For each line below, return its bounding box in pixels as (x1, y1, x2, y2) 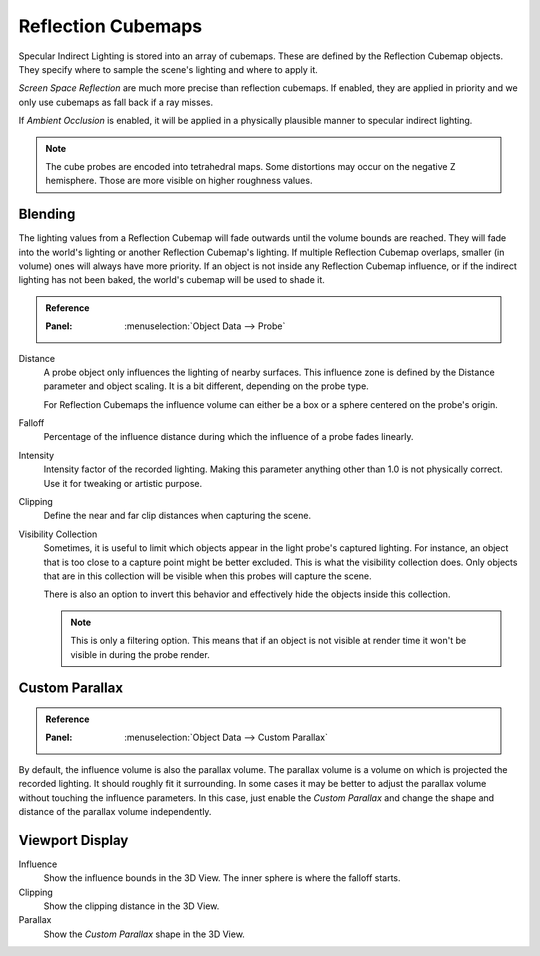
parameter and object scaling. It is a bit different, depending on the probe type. (43, 380, 369, 392)
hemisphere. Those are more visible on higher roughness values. (45, 175, 313, 187)
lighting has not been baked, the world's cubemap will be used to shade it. (18, 274, 325, 286)
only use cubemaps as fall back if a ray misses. (18, 96, 214, 108)
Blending (18, 206, 76, 223)
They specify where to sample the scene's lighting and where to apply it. (18, 63, 319, 75)
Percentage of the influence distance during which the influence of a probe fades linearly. (43, 431, 414, 443)
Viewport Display (18, 831, 129, 849)
